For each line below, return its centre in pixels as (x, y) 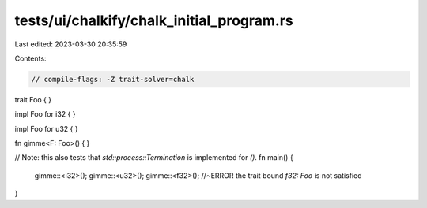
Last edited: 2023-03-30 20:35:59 (71, 44)
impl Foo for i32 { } (45, 114)
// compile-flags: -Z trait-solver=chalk (113, 79)
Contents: (30, 58)
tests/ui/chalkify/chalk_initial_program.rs (154, 20)
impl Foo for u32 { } (46, 128)
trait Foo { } (33, 99)
